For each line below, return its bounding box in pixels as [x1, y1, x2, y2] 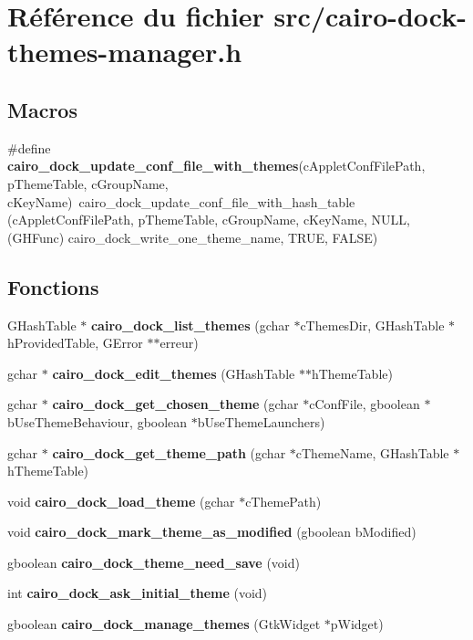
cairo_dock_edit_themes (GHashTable [52, 363, 295, 383]
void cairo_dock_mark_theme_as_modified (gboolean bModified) [7, 522, 416, 541]
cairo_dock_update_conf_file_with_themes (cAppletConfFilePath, [7, 156, 426, 175]
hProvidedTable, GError [7, 333, 143, 352]
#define [7, 138, 51, 157]
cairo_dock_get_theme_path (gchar [52, 443, 286, 462]
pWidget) [330, 614, 384, 634]
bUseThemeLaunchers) [197, 412, 325, 431]
